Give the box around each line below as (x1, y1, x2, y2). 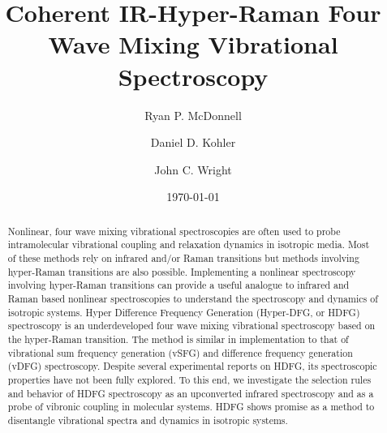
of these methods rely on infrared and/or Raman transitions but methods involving (7, 251, 359, 264)
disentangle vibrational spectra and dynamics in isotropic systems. (7, 413, 288, 427)
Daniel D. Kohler (150, 134, 236, 151)
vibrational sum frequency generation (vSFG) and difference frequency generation (7, 345, 353, 359)
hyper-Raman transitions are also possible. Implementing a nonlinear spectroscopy (7, 264, 356, 278)
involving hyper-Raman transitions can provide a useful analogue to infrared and (7, 278, 350, 292)
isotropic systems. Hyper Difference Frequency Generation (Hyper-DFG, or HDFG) (7, 305, 360, 319)
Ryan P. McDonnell (144, 106, 242, 123)
